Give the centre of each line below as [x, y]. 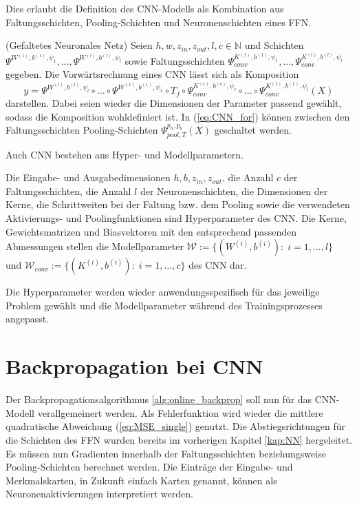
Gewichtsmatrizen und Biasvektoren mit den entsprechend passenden [151, 231]
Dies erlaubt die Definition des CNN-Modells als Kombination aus [145, 8]
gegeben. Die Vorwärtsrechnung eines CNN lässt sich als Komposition [152, 74]
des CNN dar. [218, 265]
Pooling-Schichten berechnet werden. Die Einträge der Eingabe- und [149, 467]
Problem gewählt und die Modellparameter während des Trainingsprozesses [164, 305]
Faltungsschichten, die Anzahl [68, 190]
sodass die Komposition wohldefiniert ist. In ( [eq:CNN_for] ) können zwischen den [178, 116]
